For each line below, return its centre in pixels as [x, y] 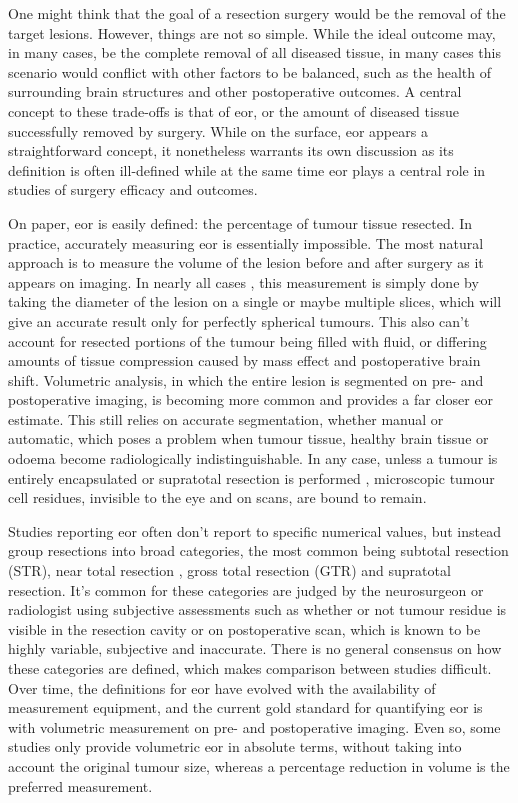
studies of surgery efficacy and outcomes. [133, 189]
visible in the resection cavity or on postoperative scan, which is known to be [244, 628]
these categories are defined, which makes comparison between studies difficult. [250, 668]
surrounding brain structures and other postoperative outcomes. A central [235, 91]
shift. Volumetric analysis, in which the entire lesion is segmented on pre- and [246, 379]
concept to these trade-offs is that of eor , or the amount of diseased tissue [233, 110]
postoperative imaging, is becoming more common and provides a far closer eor [251, 399]
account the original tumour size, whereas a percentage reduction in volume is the [259, 765]
